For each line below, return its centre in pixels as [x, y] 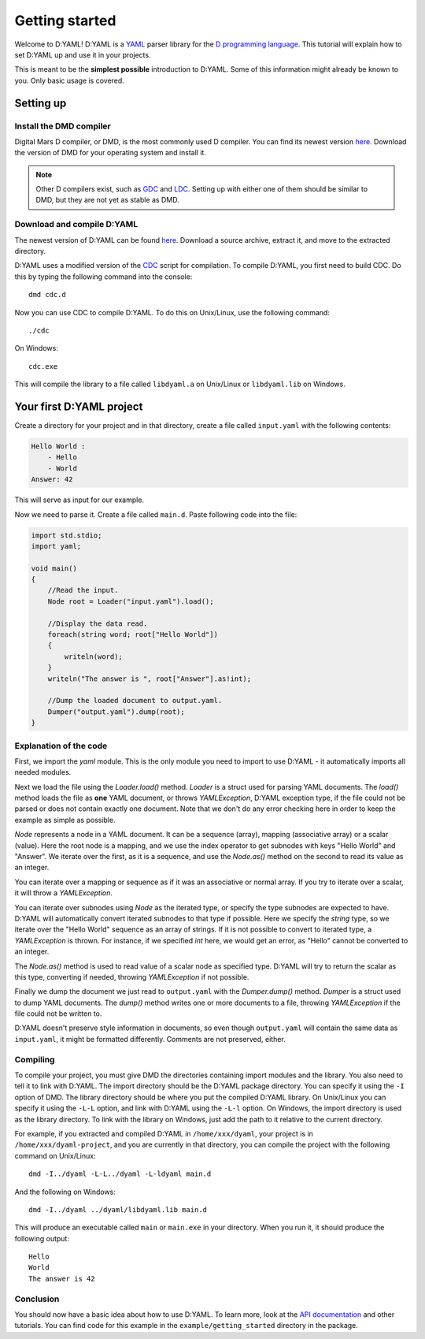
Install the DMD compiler [63, 126]
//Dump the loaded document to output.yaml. [135, 701]
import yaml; [56, 546]
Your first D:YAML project [79, 406]
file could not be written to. [58, 1014]
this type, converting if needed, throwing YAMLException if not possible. [132, 976]
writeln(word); [94, 656]
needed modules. [43, 772]
